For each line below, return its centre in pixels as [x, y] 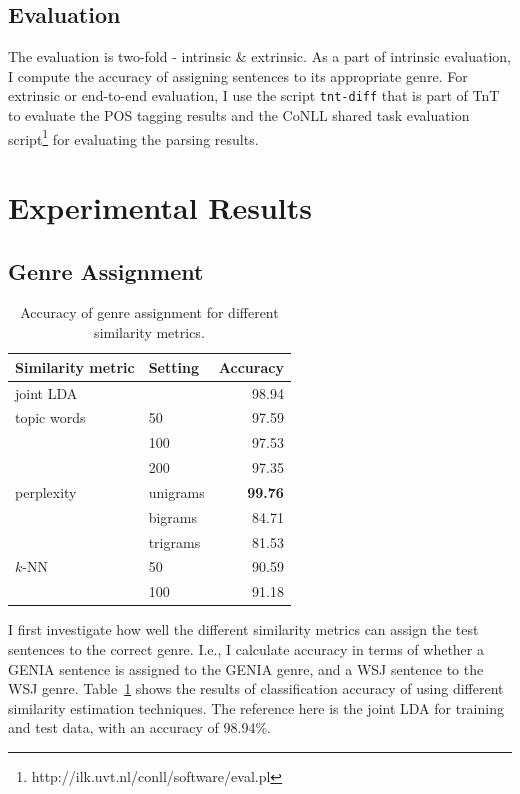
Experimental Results [160, 207]
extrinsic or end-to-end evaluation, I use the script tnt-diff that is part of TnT [254, 95]
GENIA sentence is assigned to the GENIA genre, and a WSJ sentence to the [246, 668]
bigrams [173, 516]
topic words [50, 417]
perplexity [46, 491]
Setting [173, 366]
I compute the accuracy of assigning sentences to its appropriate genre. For [238, 75]
